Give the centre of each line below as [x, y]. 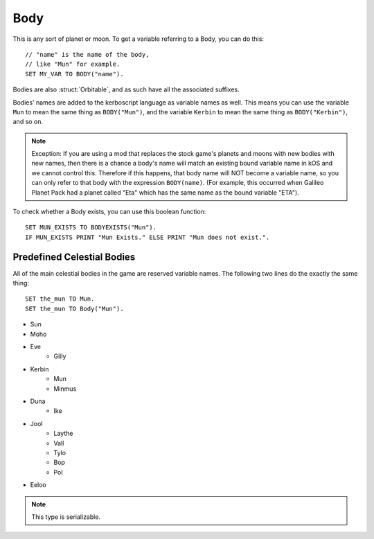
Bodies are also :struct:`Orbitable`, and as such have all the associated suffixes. [126, 89]
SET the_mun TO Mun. [60, 299]
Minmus [65, 389]
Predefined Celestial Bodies [74, 257]
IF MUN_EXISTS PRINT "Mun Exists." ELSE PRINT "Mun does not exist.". [148, 237]
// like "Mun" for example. [73, 64]
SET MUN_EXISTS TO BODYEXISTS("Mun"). [91, 228]
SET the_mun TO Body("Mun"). [74, 309]
